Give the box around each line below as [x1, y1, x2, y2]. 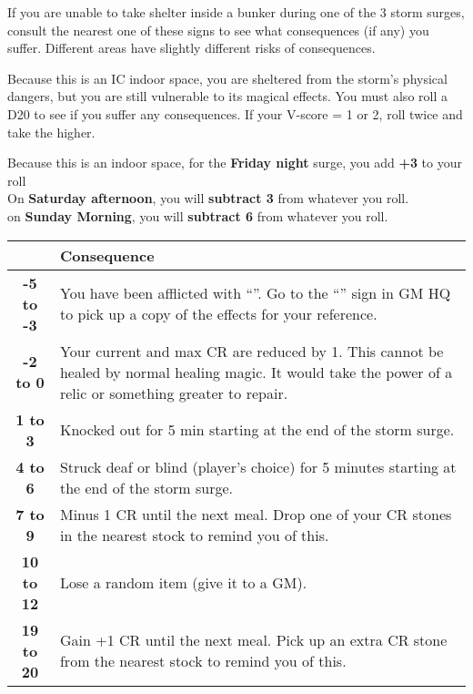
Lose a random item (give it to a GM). [59, 571, 307, 593]
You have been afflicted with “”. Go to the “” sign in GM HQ [59, 282, 451, 304]
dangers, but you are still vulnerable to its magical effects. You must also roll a [7, 87, 448, 106]
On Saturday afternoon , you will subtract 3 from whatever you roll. [7, 189, 409, 208]
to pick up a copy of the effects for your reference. [59, 303, 377, 325]
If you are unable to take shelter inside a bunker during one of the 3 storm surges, [7, 3, 465, 21]
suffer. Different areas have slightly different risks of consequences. [7, 38, 376, 57]
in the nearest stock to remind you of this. [59, 524, 329, 546]
